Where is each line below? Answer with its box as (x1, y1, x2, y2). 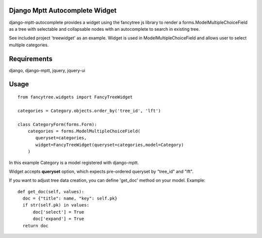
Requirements (9, 55, 53, 63)
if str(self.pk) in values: (22, 202, 90, 208)
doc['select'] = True (33, 209, 84, 215)
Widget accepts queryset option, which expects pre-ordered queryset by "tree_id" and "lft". (9, 168, 194, 174)
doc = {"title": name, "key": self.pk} (22, 196, 117, 201)
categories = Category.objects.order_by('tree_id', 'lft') (17, 108, 161, 113)
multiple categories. (9, 42, 49, 48)
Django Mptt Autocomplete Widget (9, 6, 117, 15)
